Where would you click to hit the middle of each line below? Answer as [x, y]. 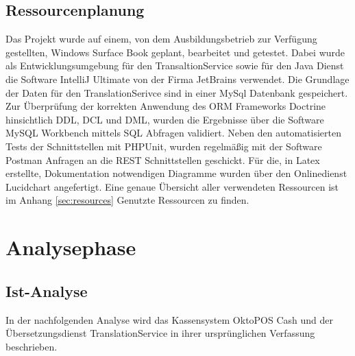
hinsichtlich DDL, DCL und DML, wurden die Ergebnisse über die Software [165, 119]
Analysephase [71, 247]
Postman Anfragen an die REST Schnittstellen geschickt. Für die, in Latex [163, 159]
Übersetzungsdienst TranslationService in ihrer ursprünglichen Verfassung [160, 333]
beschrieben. [32, 346]
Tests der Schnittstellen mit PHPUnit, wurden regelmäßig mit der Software [164, 146]
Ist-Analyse [47, 290]
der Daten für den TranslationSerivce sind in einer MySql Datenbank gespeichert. [177, 92]
